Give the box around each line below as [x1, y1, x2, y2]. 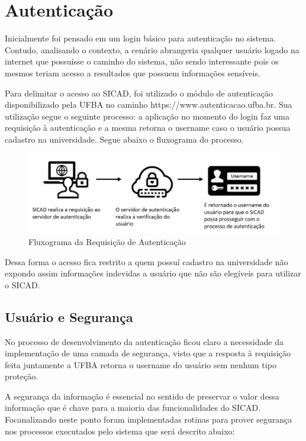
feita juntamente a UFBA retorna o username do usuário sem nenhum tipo [5, 358, 276, 371]
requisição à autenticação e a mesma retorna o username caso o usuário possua [5, 121, 291, 134]
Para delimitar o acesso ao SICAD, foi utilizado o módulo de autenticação [5, 86, 273, 99]
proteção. [5, 370, 38, 382]
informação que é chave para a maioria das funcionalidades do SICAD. [5, 401, 261, 414]
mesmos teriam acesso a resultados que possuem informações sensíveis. [5, 66, 260, 79]
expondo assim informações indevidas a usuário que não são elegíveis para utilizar [5, 267, 301, 279]
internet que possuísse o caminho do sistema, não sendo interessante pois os [5, 55, 279, 67]
